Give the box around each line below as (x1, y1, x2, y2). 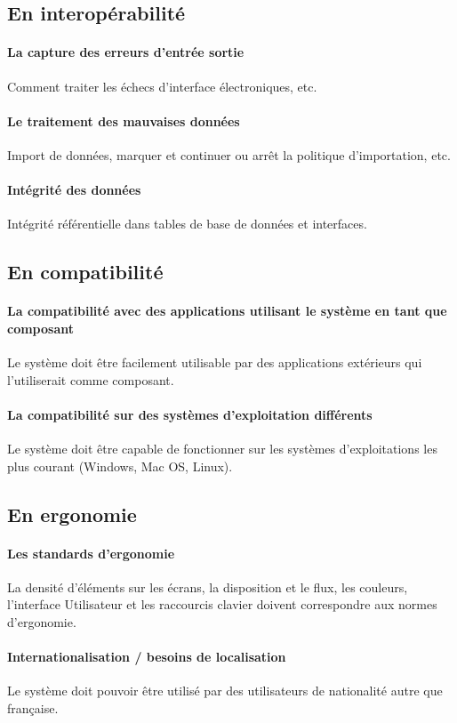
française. (7, 699, 59, 718)
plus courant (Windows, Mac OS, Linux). (7, 456, 233, 475)
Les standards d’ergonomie (7, 543, 175, 562)
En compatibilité (7, 258, 164, 285)
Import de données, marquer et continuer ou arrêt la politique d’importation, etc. (7, 145, 451, 164)
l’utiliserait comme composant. (7, 370, 174, 389)
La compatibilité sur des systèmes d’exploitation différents (7, 405, 373, 423)
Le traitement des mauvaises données (7, 111, 240, 130)
